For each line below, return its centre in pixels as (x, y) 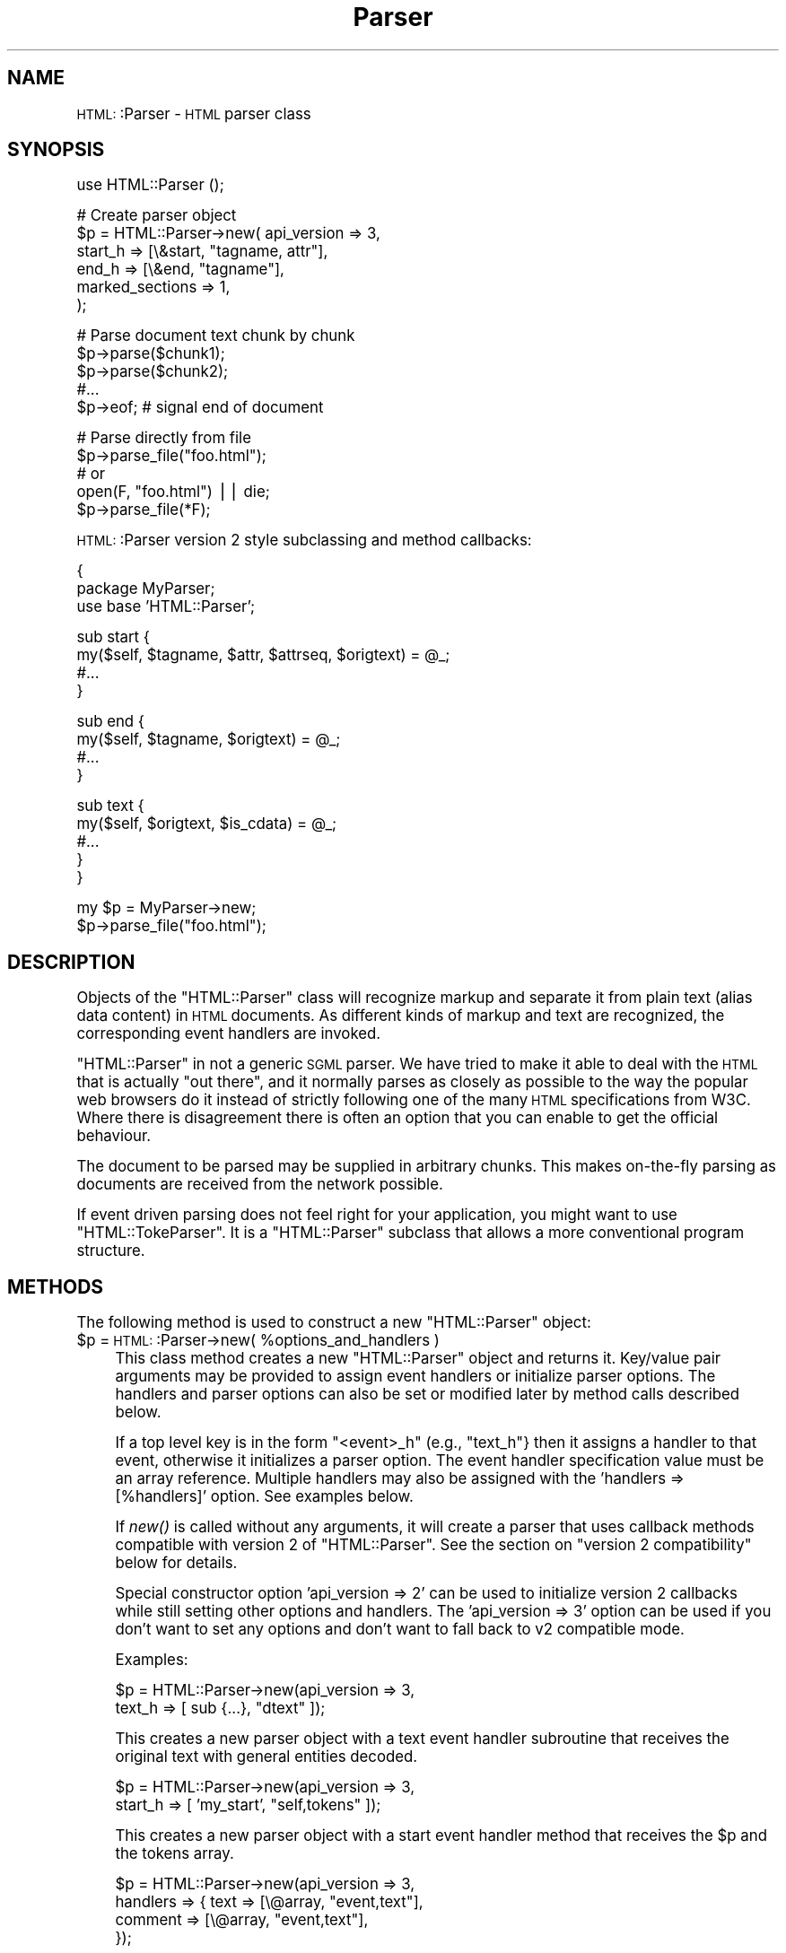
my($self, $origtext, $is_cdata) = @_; (207, 824)
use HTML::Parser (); (150, 185)
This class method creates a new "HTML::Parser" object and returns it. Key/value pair (418, 1359)
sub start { (113, 637)
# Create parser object (157, 216)
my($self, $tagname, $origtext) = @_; (209, 740)
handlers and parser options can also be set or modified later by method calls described (428, 1395)
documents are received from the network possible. (260, 1185)
